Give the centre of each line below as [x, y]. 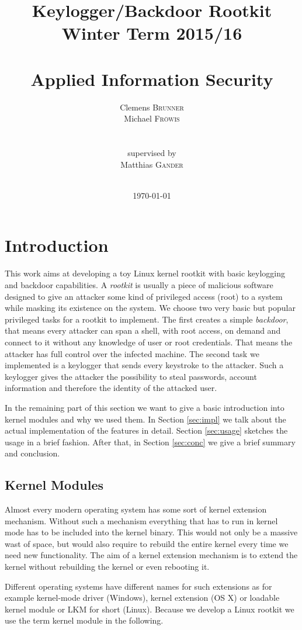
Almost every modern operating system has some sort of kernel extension [136, 509]
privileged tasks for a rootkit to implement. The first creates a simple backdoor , [147, 319]
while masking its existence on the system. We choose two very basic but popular [150, 308]
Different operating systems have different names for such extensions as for [138, 586]
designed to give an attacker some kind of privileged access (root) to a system [144, 296]
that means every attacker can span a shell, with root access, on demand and [143, 330]
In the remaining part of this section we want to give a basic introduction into [145, 407]
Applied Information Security [152, 79]
